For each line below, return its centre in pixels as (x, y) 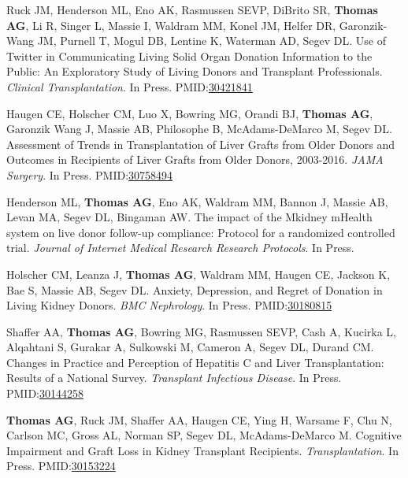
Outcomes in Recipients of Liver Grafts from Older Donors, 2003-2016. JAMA (195, 159)
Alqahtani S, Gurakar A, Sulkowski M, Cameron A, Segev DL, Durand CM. (190, 347)
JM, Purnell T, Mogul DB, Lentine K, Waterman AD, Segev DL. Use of (212, 41)
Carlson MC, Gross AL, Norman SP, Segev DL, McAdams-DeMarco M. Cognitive (204, 435)
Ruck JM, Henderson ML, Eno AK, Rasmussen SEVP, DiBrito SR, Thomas (192, 9)
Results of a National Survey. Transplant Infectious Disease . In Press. (174, 378)
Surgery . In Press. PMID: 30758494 (90, 174)
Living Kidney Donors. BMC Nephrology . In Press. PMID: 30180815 (169, 305)
